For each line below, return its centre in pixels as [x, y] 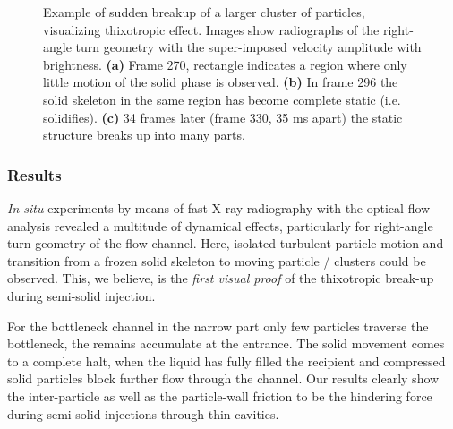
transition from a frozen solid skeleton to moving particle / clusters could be [217, 260]
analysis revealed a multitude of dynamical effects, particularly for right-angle [220, 225]
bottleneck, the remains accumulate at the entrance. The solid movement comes [226, 343]
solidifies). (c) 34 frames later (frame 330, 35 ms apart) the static [223, 117]
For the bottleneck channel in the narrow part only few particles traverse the [218, 326]
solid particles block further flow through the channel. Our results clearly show [223, 378]
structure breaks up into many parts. [144, 135]
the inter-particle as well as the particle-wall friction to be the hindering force [220, 395]
